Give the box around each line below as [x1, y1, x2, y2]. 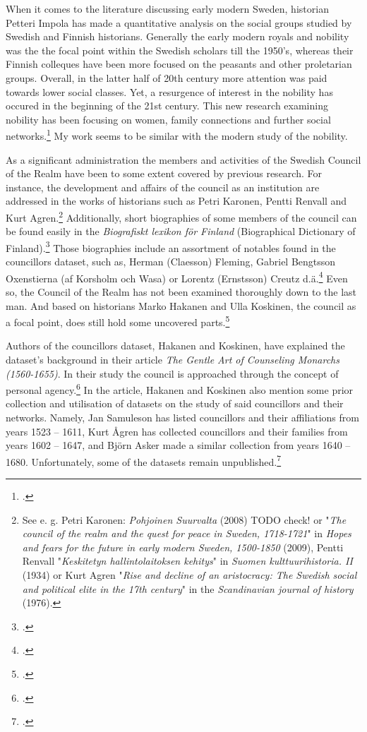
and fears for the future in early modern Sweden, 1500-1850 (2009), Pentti [22, 539, 344, 554]
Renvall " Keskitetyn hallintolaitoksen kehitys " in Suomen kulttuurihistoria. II [22, 553, 353, 568]
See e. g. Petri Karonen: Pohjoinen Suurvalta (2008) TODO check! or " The [22, 512, 347, 527]
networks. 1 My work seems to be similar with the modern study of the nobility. [6, 126, 348, 143]
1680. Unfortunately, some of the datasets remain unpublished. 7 [6, 452, 282, 469]
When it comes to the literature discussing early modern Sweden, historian [6, 1, 329, 16]
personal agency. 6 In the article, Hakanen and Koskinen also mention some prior [6, 380, 354, 397]
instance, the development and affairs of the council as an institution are [6, 179, 320, 194]
